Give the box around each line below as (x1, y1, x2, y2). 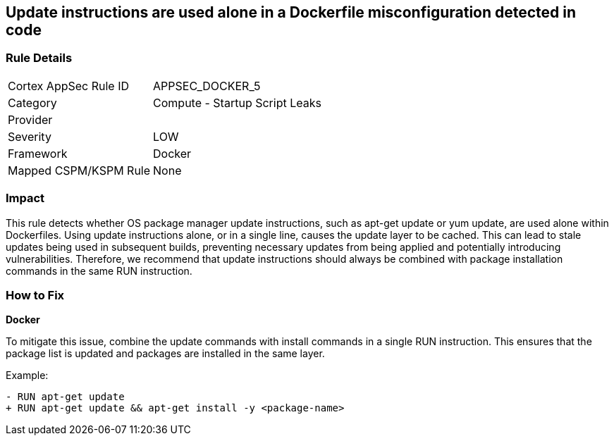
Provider (8, 112, 53, 127)
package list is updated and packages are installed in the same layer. (6, 347, 325, 360)
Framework (8, 146, 68, 161)
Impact (6, 191, 45, 206)
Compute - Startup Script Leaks (153, 95, 321, 110)
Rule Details (6, 51, 73, 66)
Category (8, 95, 57, 110)
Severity (8, 129, 51, 144)
